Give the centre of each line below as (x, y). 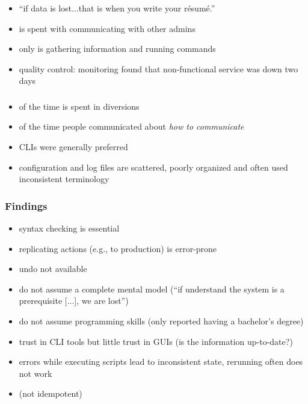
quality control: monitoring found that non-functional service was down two (159, 68)
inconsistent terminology (64, 179)
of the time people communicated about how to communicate (131, 126)
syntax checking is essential (69, 228)
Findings (26, 205)
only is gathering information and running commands (117, 49)
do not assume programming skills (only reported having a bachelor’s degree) (161, 320)
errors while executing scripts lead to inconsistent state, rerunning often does (161, 361)
